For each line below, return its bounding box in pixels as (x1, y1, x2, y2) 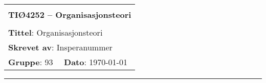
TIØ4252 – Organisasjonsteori (8, 9, 131, 20)
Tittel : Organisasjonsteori (8, 26, 103, 38)
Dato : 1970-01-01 (64, 56, 127, 68)
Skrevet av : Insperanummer (8, 41, 113, 53)
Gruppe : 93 (8, 56, 53, 68)
